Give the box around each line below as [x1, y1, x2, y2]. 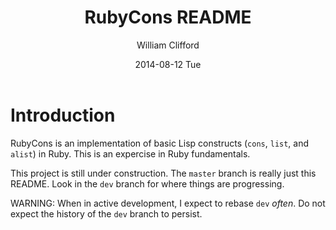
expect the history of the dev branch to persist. [10, 207, 203, 220]
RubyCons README [84, 6, 252, 29]
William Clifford [136, 39, 200, 51]
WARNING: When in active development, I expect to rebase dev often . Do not [10, 197, 326, 209]
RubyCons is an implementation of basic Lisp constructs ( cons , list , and [10, 137, 310, 149]
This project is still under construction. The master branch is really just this [10, 167, 317, 179]
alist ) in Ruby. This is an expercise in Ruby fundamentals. [10, 147, 251, 160]
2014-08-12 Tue [134, 58, 202, 70]
